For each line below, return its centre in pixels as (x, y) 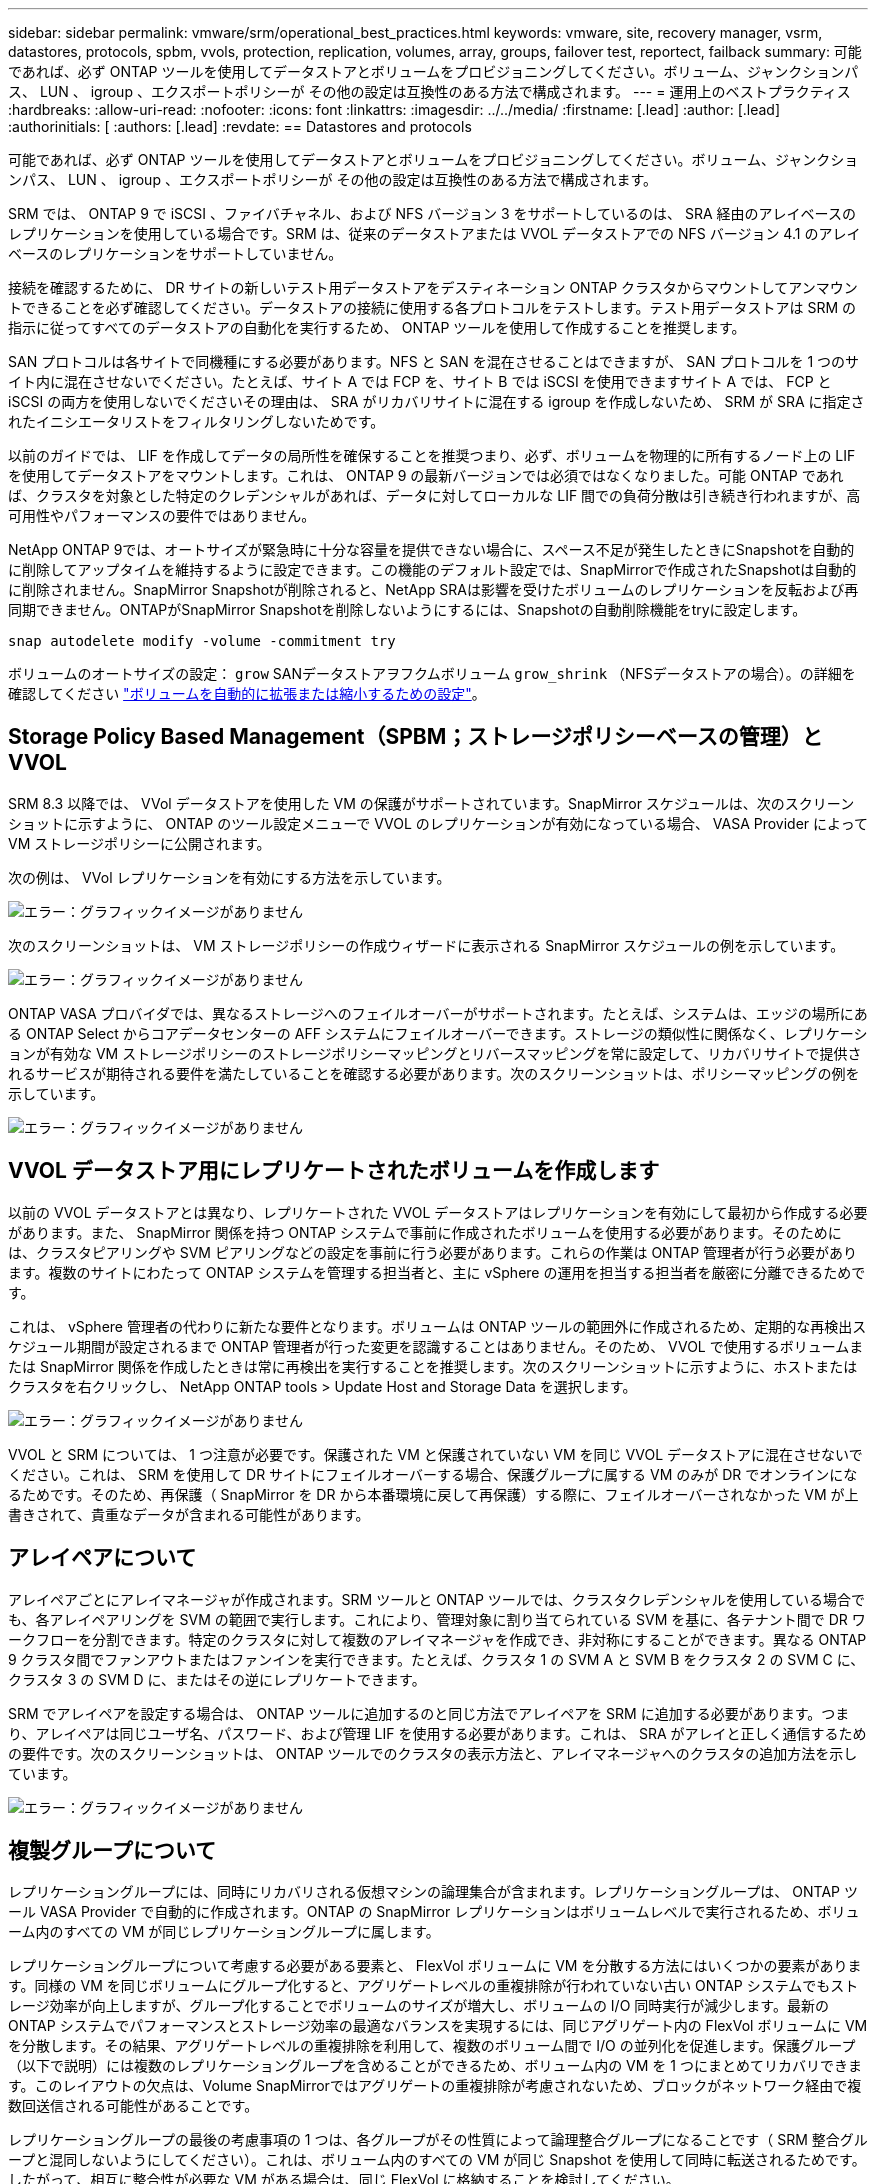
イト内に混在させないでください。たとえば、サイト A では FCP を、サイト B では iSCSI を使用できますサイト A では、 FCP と (420, 381)
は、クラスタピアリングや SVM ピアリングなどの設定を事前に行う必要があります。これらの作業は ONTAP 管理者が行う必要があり (433, 1252)
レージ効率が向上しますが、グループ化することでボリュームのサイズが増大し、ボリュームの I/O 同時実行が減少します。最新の (418, 2006)
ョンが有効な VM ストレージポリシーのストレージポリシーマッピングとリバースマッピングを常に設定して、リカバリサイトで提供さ (435, 1053)
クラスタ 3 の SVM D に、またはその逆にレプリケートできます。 (217, 1679)
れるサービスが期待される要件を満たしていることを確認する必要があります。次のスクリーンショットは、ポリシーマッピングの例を (434, 1073)
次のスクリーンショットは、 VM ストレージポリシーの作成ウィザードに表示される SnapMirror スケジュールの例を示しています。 (426, 945)
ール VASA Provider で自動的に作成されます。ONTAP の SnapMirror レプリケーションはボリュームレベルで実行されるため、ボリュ (434, 1912)
